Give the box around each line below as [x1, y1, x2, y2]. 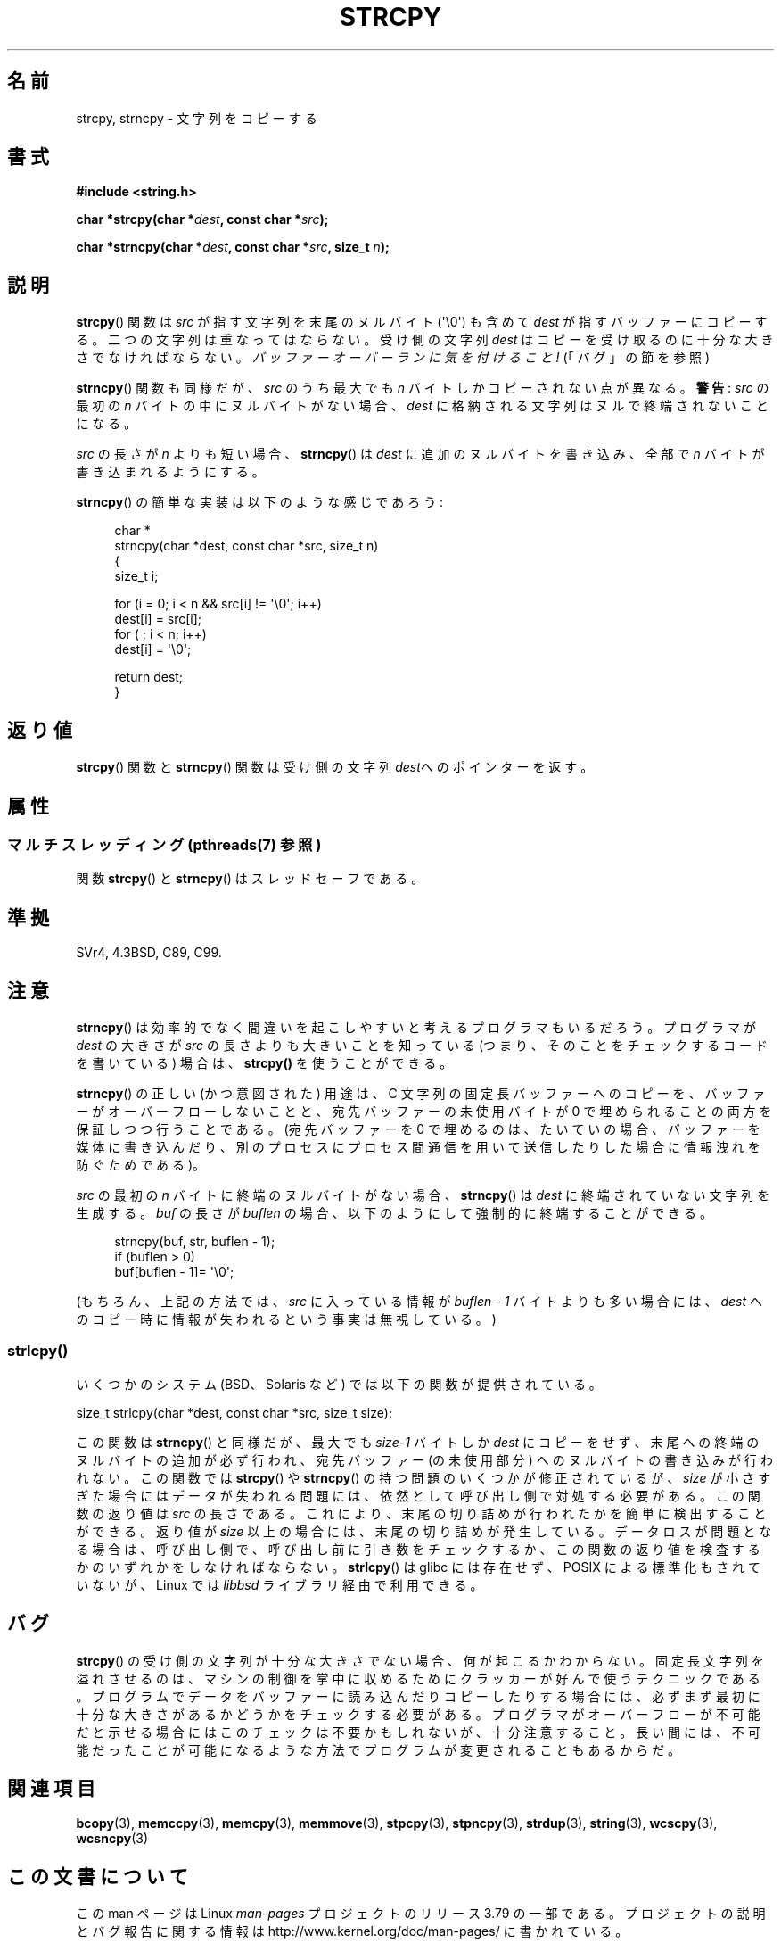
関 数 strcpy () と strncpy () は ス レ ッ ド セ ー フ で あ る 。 [76, 871, 424, 887]
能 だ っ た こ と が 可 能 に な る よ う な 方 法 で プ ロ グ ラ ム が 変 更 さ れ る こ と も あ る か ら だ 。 [76, 1741, 681, 1757]
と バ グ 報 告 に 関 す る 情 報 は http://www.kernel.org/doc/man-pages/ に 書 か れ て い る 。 [76, 1923, 629, 1939]
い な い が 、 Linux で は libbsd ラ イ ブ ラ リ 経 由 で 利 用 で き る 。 [76, 1576, 483, 1592]
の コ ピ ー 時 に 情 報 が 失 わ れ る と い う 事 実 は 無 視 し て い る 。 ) [76, 1311, 497, 1327]
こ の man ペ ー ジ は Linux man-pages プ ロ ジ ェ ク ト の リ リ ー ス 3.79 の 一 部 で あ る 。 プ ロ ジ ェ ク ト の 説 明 [76, 1906, 766, 1922]
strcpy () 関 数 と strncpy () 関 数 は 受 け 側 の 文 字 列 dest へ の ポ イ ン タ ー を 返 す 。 [76, 759, 594, 775]
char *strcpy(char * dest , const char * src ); [76, 211, 329, 227]
